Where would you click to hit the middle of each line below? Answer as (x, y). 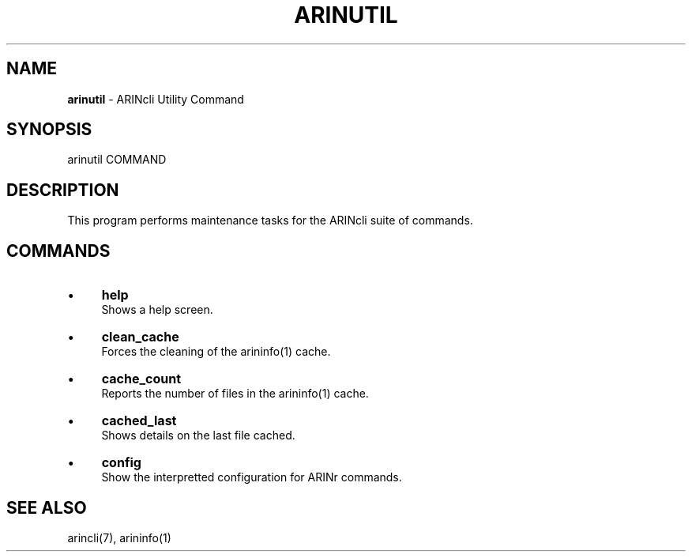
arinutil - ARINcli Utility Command (156, 99)
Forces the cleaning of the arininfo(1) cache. (216, 352)
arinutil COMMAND (117, 160)
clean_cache (140, 337)
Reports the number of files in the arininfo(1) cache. (235, 394)
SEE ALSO (47, 507)
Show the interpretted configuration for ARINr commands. (252, 477)
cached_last (139, 421)
